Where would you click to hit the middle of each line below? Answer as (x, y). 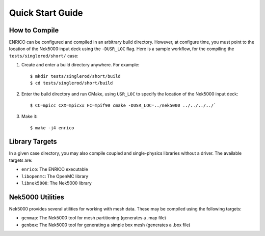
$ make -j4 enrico (52, 128)
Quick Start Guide (46, 13)
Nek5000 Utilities (37, 197)
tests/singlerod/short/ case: (44, 56)
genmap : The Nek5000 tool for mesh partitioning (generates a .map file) (94, 218)
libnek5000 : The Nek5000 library (56, 183)
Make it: (29, 117)
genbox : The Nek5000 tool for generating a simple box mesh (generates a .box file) (106, 225)
